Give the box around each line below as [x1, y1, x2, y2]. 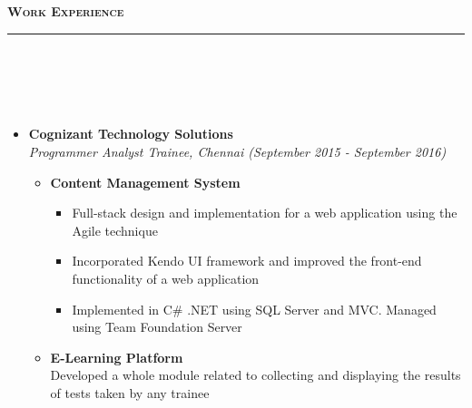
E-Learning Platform [50, 347, 183, 366]
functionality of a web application [72, 268, 260, 287]
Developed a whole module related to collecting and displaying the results [50, 365, 461, 384]
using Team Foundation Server [72, 317, 242, 336]
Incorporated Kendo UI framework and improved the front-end [72, 251, 422, 270]
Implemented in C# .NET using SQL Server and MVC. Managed [72, 299, 437, 318]
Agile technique [72, 220, 158, 239]
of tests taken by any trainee [50, 383, 210, 402]
